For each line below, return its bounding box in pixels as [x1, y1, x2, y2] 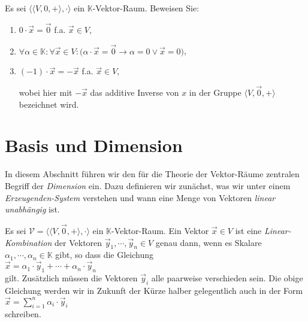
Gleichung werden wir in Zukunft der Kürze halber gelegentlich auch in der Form [5, 284, 303, 296]
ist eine [235, 224, 262, 236]
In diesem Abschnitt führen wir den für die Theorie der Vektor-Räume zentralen [5, 168, 300, 180]
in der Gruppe [189, 86, 241, 99]
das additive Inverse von [90, 86, 179, 99]
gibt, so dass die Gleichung [55, 248, 154, 261]
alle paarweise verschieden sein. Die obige [151, 271, 303, 284]
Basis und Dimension [5, 133, 183, 157]
